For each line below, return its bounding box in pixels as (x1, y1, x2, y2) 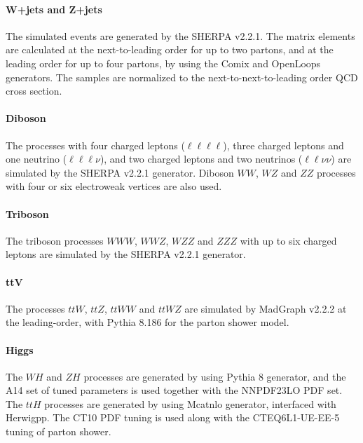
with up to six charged (240, 233, 337, 247)
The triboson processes (6, 233, 104, 247)
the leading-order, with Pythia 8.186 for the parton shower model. (6, 315, 289, 329)
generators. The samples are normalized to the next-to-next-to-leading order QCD (6, 69, 358, 84)
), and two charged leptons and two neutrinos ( (100, 151, 303, 166)
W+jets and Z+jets (6, 1, 102, 16)
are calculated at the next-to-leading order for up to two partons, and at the (6, 42, 334, 57)
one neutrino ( (6, 151, 67, 166)
